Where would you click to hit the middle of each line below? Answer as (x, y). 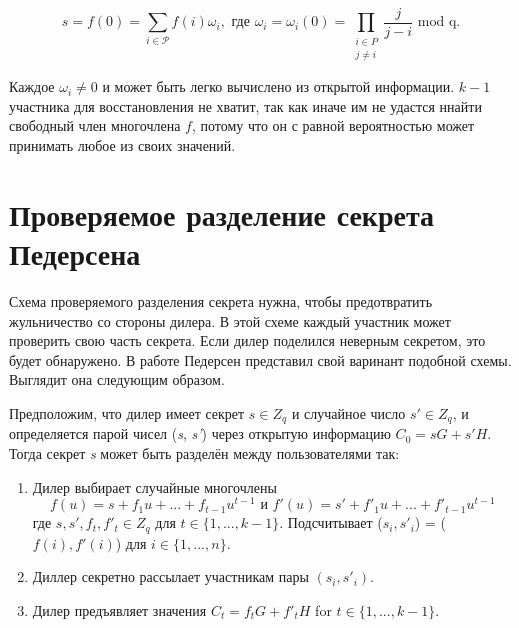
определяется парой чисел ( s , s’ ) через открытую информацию (200, 433)
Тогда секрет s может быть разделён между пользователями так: (204, 452)
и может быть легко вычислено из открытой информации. (278, 86)
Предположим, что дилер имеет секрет (127, 412)
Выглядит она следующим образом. (117, 379)
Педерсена (75, 252)
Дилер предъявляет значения (119, 609)
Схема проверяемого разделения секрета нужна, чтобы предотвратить (221, 300)
